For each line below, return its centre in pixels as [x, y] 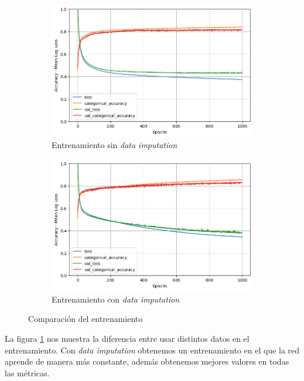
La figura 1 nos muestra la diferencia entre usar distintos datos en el [127, 338]
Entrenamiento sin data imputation [115, 145]
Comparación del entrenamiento [86, 319]
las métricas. [27, 373]
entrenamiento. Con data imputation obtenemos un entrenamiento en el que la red [152, 350]
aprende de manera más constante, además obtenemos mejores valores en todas [147, 361]
